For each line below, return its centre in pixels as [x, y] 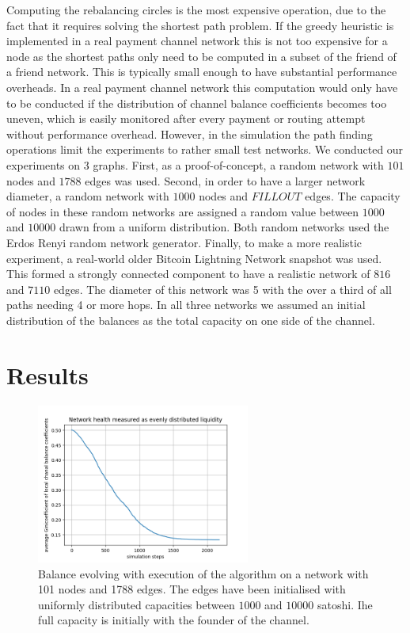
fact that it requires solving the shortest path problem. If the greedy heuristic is [200, 25]
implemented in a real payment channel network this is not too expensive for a [197, 41]
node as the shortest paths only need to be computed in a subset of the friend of [201, 56]
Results [47, 374]
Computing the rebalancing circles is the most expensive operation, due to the [196, 10]
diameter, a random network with [88, 196]
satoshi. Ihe [345, 604]
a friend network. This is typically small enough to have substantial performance [202, 72]
